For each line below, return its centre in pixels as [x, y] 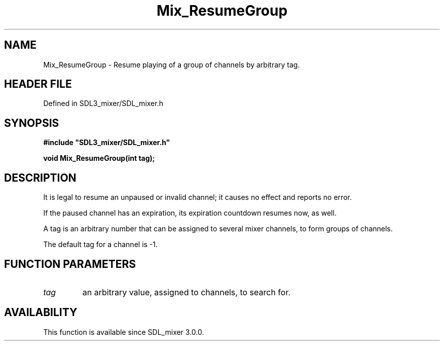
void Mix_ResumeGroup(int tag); [99, 158]
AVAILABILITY [41, 313]
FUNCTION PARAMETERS [70, 264]
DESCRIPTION [40, 178]
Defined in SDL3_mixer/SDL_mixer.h [103, 103]
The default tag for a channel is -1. [101, 245]
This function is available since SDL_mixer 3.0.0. [124, 332]
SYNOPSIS [32, 123]
